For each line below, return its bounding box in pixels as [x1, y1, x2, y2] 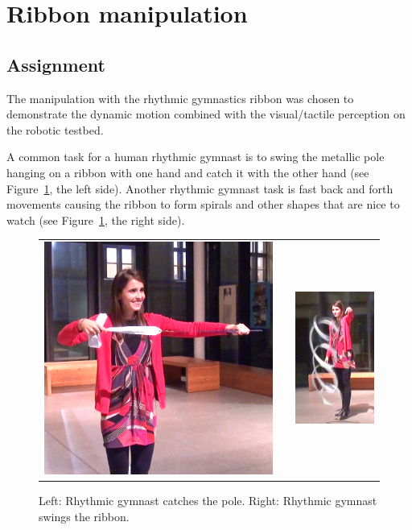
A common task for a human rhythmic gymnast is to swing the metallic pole [6, 148, 385, 165]
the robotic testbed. [6, 121, 104, 138]
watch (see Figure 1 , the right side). [6, 211, 185, 228]
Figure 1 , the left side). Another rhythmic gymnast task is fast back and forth [6, 180, 393, 197]
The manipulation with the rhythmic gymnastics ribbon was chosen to [6, 89, 354, 106]
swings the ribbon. [39, 507, 130, 524]
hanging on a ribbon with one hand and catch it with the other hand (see [6, 164, 369, 180]
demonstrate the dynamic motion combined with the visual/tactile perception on [6, 106, 406, 122]
